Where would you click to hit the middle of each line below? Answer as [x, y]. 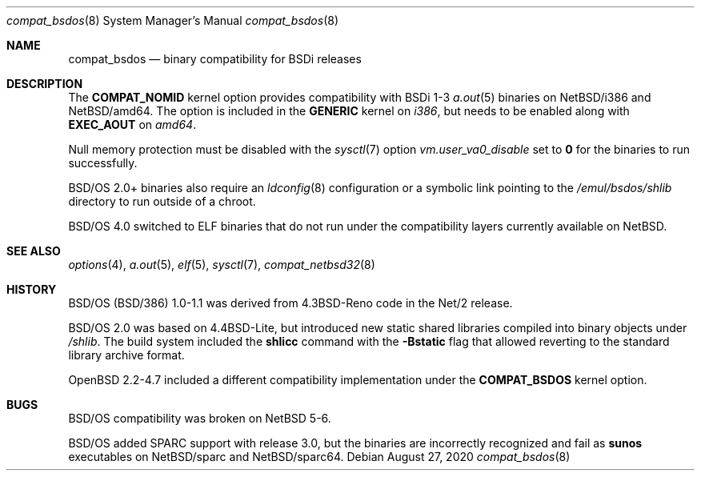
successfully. [103, 163]
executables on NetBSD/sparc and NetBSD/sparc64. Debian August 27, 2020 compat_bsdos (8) [319, 457]
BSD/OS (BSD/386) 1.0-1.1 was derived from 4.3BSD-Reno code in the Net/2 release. [290, 303]
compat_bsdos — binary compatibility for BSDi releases [215, 59]
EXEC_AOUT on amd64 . [132, 124]
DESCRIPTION [45, 84]
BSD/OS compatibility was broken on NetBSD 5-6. [200, 418]
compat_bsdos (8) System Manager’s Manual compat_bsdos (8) [173, 20]
